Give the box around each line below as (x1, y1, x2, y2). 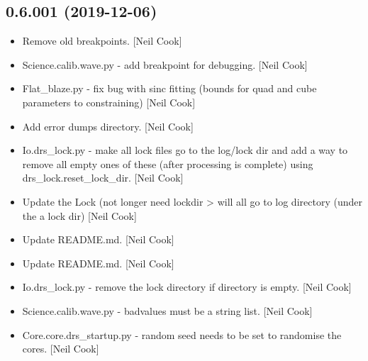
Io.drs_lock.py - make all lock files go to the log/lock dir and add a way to (22, 143, 348, 157)
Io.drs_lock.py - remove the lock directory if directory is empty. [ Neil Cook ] (22, 279, 352, 294)
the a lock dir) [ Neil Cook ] (22, 208, 137, 223)
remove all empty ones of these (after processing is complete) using (22, 156, 313, 171)
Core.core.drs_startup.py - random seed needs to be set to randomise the (22, 327, 342, 342)
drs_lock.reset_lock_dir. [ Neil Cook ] (22, 170, 184, 185)
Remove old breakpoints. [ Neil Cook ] (22, 33, 182, 48)
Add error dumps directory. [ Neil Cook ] (22, 118, 194, 133)
